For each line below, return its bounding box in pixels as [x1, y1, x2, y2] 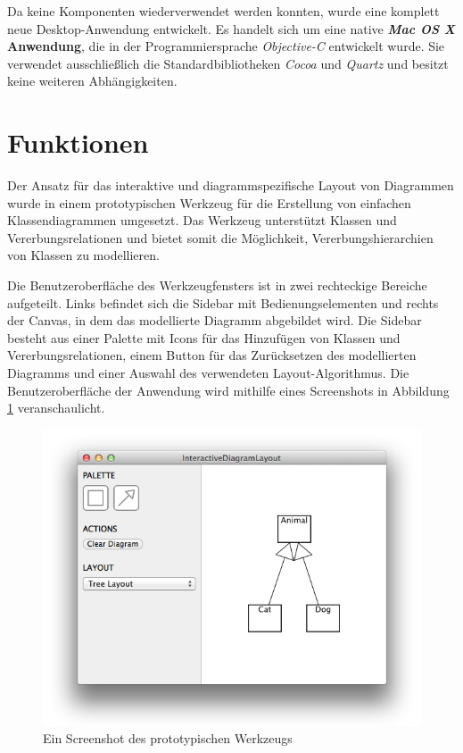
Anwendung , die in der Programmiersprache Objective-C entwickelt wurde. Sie [7, 37, 445, 55]
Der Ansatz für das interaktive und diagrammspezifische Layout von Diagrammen [7, 176, 454, 195]
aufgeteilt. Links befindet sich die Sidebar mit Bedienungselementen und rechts [7, 293, 439, 312]
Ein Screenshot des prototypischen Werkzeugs [43, 729, 293, 748]
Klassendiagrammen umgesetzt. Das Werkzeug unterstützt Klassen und [7, 211, 397, 230]
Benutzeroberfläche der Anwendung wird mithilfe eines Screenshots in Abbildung [7, 381, 450, 399]
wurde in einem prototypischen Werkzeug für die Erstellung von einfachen [7, 193, 411, 212]
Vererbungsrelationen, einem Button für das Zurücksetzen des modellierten [7, 346, 417, 364]
